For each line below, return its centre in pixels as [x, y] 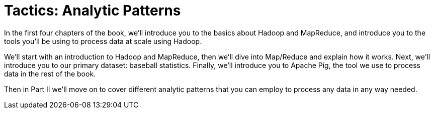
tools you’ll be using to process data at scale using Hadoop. [103, 41]
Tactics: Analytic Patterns [93, 10]
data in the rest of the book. [50, 73]
